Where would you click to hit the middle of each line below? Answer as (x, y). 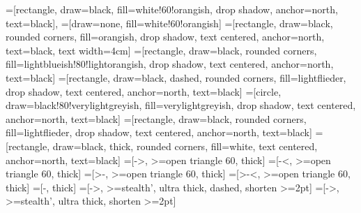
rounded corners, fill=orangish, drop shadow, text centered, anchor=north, (165, 37)
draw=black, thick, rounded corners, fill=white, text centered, (185, 146)
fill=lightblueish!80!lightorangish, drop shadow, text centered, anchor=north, (170, 64)
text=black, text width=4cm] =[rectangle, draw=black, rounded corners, (161, 50)
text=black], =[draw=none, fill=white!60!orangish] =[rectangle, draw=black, (169, 23)
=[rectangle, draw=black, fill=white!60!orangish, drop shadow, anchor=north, (172, 9)
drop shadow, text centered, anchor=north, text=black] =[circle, (144, 91)
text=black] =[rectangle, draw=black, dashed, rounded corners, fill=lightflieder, (176, 77)
